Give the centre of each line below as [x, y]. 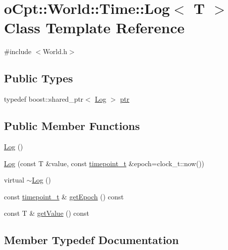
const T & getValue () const [47, 213]
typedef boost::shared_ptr [44, 99]
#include [18, 51]
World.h [55, 51]
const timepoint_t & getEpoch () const [64, 196]
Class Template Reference [94, 28]
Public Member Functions [72, 126]
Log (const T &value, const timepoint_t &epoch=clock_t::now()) [104, 163]
